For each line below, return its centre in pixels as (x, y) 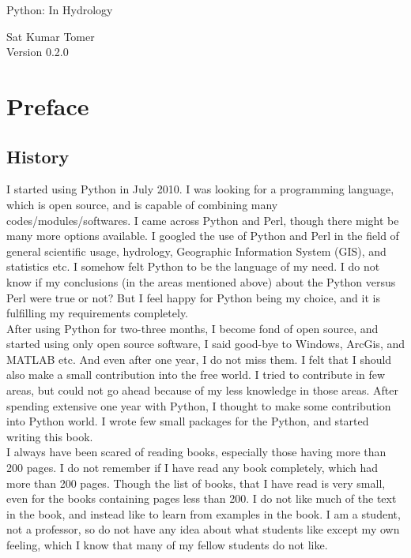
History (38, 156)
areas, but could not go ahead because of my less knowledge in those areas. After (202, 390)
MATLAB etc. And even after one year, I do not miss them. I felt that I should (199, 359)
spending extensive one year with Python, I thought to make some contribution (199, 405)
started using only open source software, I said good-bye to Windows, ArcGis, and (206, 344)
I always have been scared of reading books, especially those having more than (196, 452)
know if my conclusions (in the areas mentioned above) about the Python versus (201, 281)
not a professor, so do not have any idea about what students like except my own (203, 529)
